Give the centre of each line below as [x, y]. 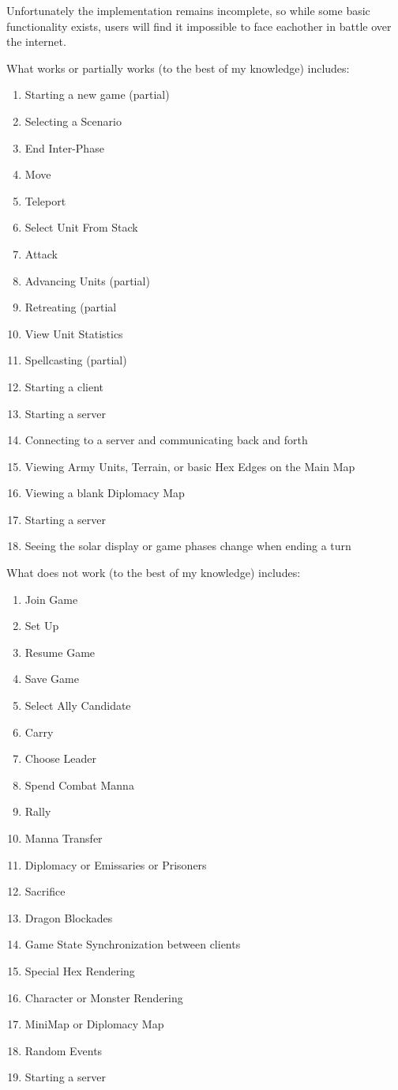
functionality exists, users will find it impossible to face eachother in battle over [199, 26]
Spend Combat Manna [79, 784]
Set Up [42, 626]
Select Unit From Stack [81, 227]
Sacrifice [45, 891]
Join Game [51, 599]
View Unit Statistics [74, 333]
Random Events [64, 1050]
